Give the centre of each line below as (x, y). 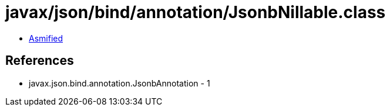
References (40, 61)
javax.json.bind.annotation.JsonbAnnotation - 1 (120, 83)
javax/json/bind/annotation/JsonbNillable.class (196, 12)
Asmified (46, 38)
